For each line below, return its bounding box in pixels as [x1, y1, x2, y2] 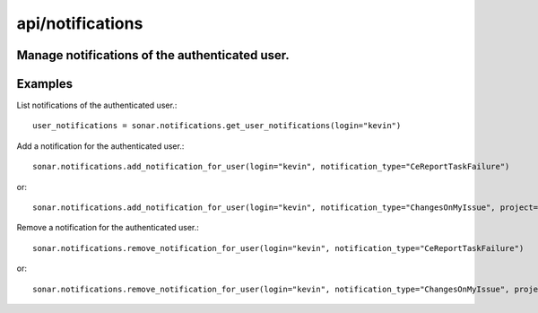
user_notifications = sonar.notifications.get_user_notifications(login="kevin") [32, 121, 402, 131]
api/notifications [16, 13, 143, 33]
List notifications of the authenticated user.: [16, 100, 178, 111]
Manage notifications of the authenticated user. [16, 48, 291, 63]
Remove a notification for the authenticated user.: [16, 222, 199, 233]
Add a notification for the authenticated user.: [16, 140, 185, 152]
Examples [16, 76, 74, 91]
